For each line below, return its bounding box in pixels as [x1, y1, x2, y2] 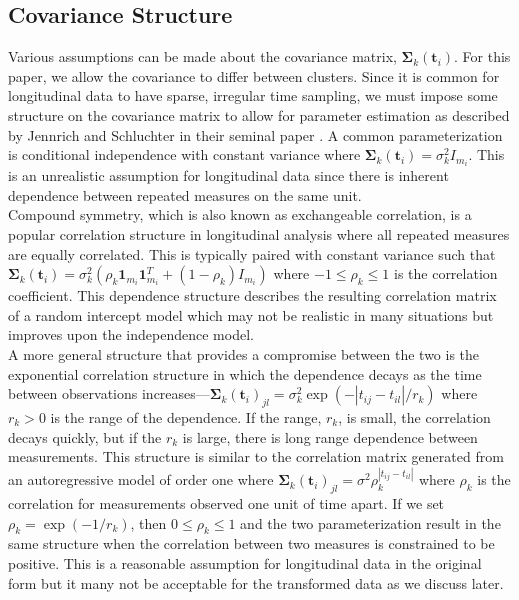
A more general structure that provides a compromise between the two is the [8, 344, 480, 365]
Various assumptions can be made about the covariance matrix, [8, 46, 397, 67]
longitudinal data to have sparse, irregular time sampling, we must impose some [8, 85, 498, 106]
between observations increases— [8, 383, 210, 404]
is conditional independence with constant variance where [8, 144, 361, 165]
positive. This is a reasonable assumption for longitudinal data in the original [8, 553, 482, 573]
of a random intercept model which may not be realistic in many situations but [8, 304, 494, 325]
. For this [454, 46, 511, 67]
